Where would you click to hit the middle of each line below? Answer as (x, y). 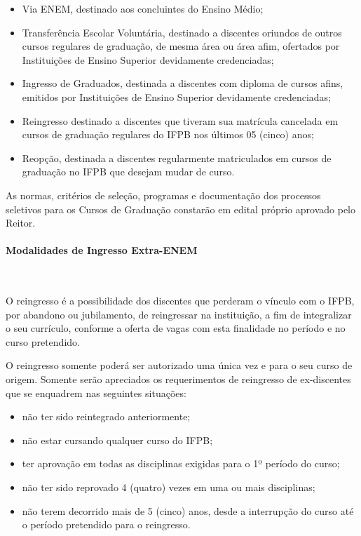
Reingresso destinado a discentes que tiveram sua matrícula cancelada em (180, 120)
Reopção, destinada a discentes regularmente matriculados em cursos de (177, 158)
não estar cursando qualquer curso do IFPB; (117, 440)
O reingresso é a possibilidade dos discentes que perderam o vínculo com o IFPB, (180, 301)
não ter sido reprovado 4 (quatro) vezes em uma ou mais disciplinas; (169, 487)
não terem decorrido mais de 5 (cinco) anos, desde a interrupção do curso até (188, 510)
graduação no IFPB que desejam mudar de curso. (128, 172)
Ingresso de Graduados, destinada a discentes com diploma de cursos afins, (183, 83)
